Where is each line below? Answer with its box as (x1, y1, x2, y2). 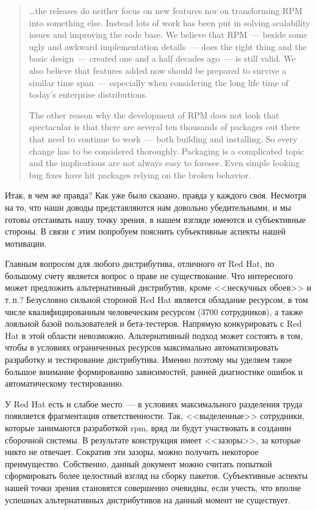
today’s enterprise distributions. (29, 88, 148, 101)
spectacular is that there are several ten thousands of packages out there (29, 120, 300, 133)
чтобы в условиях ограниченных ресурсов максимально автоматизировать (5, 341, 279, 354)
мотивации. (5, 236, 47, 249)
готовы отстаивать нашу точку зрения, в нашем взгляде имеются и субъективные (5, 213, 306, 225)
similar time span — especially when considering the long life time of (29, 76, 289, 89)
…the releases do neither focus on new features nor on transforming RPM (29, 4, 303, 16)
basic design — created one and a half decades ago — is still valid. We (29, 52, 296, 65)
